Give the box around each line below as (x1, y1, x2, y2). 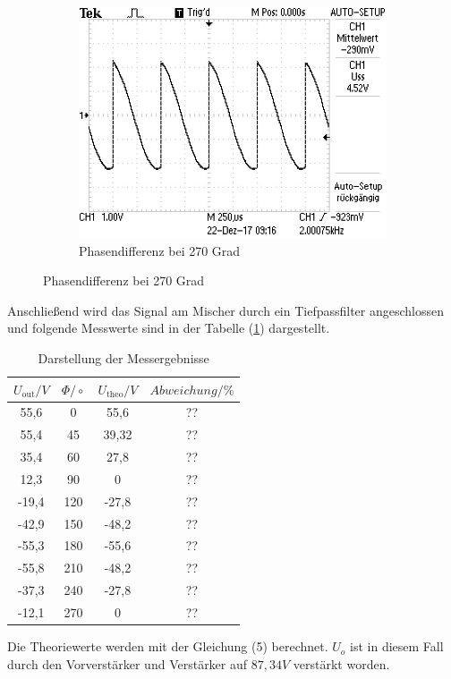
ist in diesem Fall (350, 637, 444, 656)
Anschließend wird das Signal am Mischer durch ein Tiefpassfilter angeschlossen (7, 301, 445, 319)
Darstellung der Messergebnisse (38, 348, 209, 367)
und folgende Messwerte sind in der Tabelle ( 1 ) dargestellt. (7, 318, 330, 337)
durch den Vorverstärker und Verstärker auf (7, 654, 248, 673)
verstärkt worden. (293, 654, 390, 673)
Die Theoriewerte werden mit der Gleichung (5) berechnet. (7, 637, 328, 656)
